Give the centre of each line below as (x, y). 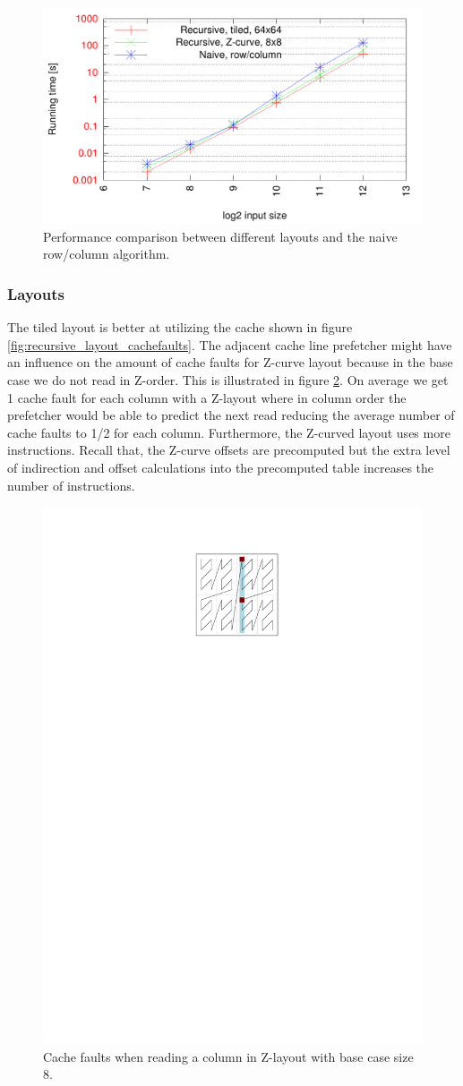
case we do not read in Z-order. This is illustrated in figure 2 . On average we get (228, 380)
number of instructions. (71, 485)
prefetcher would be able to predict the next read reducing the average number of (231, 415)
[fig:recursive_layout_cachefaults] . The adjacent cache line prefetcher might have (230, 344)
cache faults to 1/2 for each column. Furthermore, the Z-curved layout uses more (229, 432)
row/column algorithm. (107, 254)
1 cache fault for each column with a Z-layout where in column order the (207, 397)
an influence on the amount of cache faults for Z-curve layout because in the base (230, 362)
